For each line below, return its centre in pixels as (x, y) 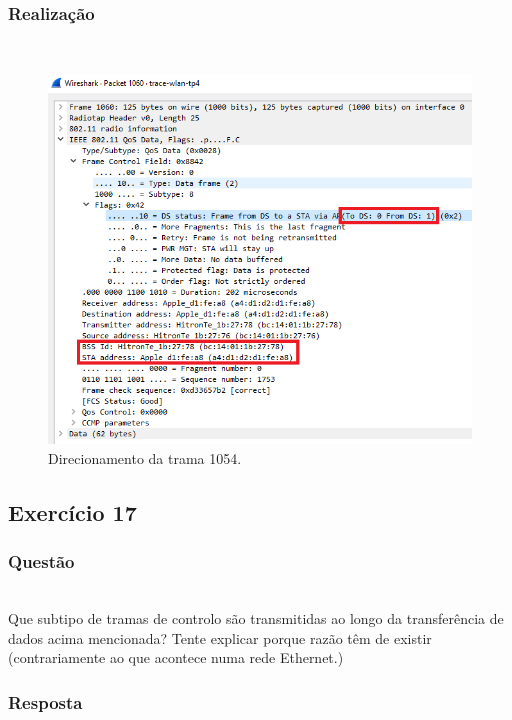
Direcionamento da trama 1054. (145, 457)
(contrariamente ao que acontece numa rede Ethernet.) (176, 657)
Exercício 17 (72, 511)
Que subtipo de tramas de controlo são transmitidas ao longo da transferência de (256, 618)
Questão (41, 561)
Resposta (45, 701)
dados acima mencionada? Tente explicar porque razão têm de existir (220, 637)
